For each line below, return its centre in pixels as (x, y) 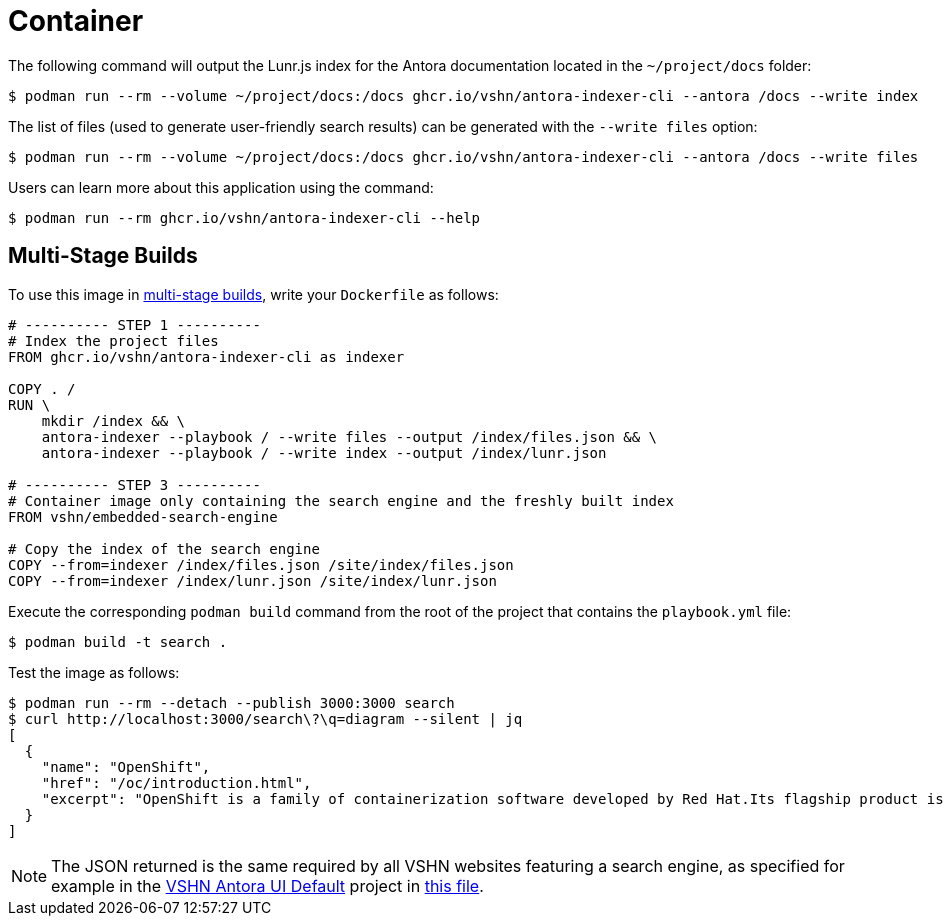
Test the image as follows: (94, 672)
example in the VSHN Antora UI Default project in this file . (267, 885)
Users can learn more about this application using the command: (221, 187)
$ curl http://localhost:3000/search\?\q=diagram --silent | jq (265, 718)
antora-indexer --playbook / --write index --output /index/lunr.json (324, 452)
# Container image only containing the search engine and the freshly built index (341, 500)
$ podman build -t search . (118, 641)
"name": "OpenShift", (126, 766)
